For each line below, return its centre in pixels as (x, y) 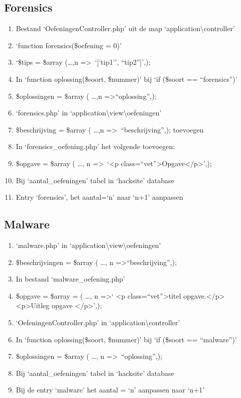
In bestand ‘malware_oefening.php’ (70, 279)
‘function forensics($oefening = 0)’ (69, 45)
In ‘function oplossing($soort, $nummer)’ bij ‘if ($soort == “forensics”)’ (127, 79)
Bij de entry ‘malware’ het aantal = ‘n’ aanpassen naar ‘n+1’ (110, 390)
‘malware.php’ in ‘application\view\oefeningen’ (88, 245)
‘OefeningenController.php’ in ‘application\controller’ (98, 322)
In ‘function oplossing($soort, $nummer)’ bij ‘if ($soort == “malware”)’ (126, 339)
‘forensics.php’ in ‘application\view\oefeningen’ (89, 113)
